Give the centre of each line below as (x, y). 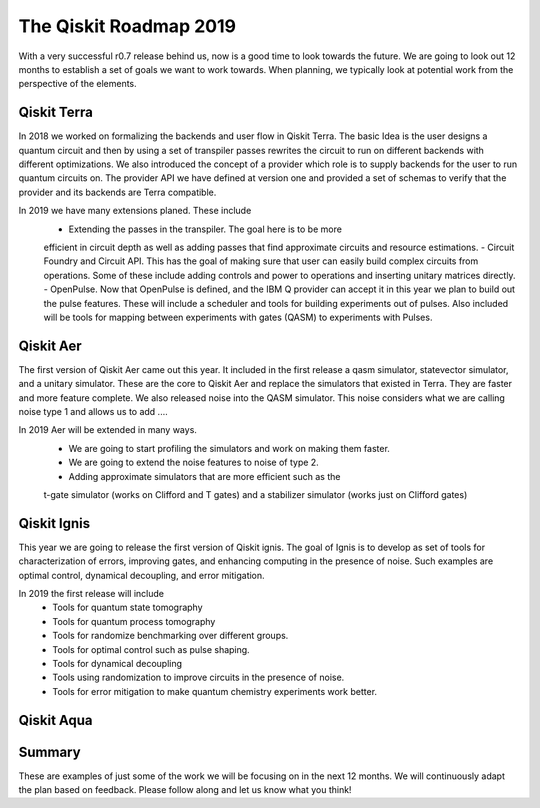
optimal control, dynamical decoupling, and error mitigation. (141, 575)
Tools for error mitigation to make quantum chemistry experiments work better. (215, 691)
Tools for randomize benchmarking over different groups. (170, 636)
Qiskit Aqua (56, 720)
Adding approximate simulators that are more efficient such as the (204, 476)
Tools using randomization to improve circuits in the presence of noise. (198, 677)
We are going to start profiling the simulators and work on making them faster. (229, 448)
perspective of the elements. (77, 84)
